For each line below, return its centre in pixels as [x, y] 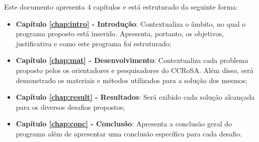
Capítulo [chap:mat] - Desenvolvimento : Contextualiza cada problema [132, 60]
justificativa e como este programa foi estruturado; [94, 43]
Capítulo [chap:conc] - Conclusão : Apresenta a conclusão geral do [124, 124]
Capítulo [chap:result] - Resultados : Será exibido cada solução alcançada [135, 97]
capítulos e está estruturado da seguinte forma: [165, 7]
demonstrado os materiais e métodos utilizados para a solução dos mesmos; [132, 80]
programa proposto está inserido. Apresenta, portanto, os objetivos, [120, 33]
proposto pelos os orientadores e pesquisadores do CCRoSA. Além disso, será [135, 70]
